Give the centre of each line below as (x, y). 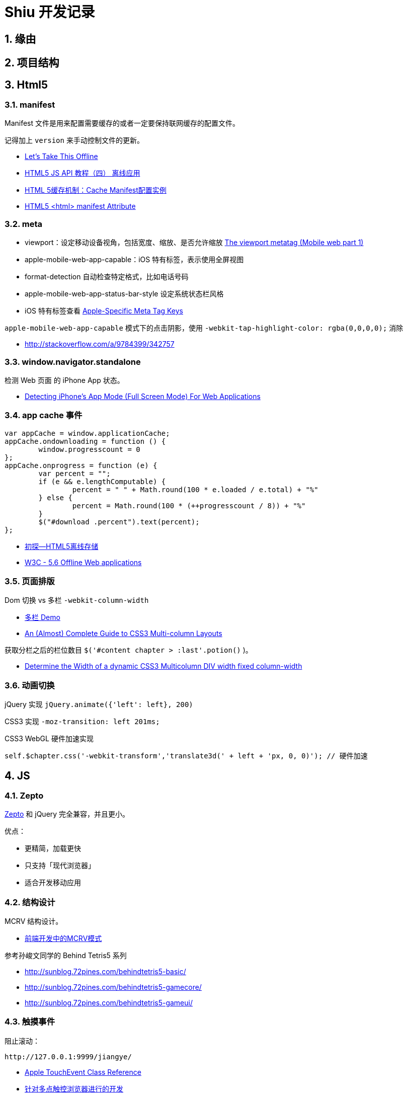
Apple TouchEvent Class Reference (83, 1072)
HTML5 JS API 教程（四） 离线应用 (83, 173)
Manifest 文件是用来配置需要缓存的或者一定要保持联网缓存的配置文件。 (122, 123)
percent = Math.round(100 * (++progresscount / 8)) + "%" (189, 505)
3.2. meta (24, 224)
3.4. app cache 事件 (44, 415)
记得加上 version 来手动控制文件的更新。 (74, 140)
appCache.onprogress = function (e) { (81, 465)
